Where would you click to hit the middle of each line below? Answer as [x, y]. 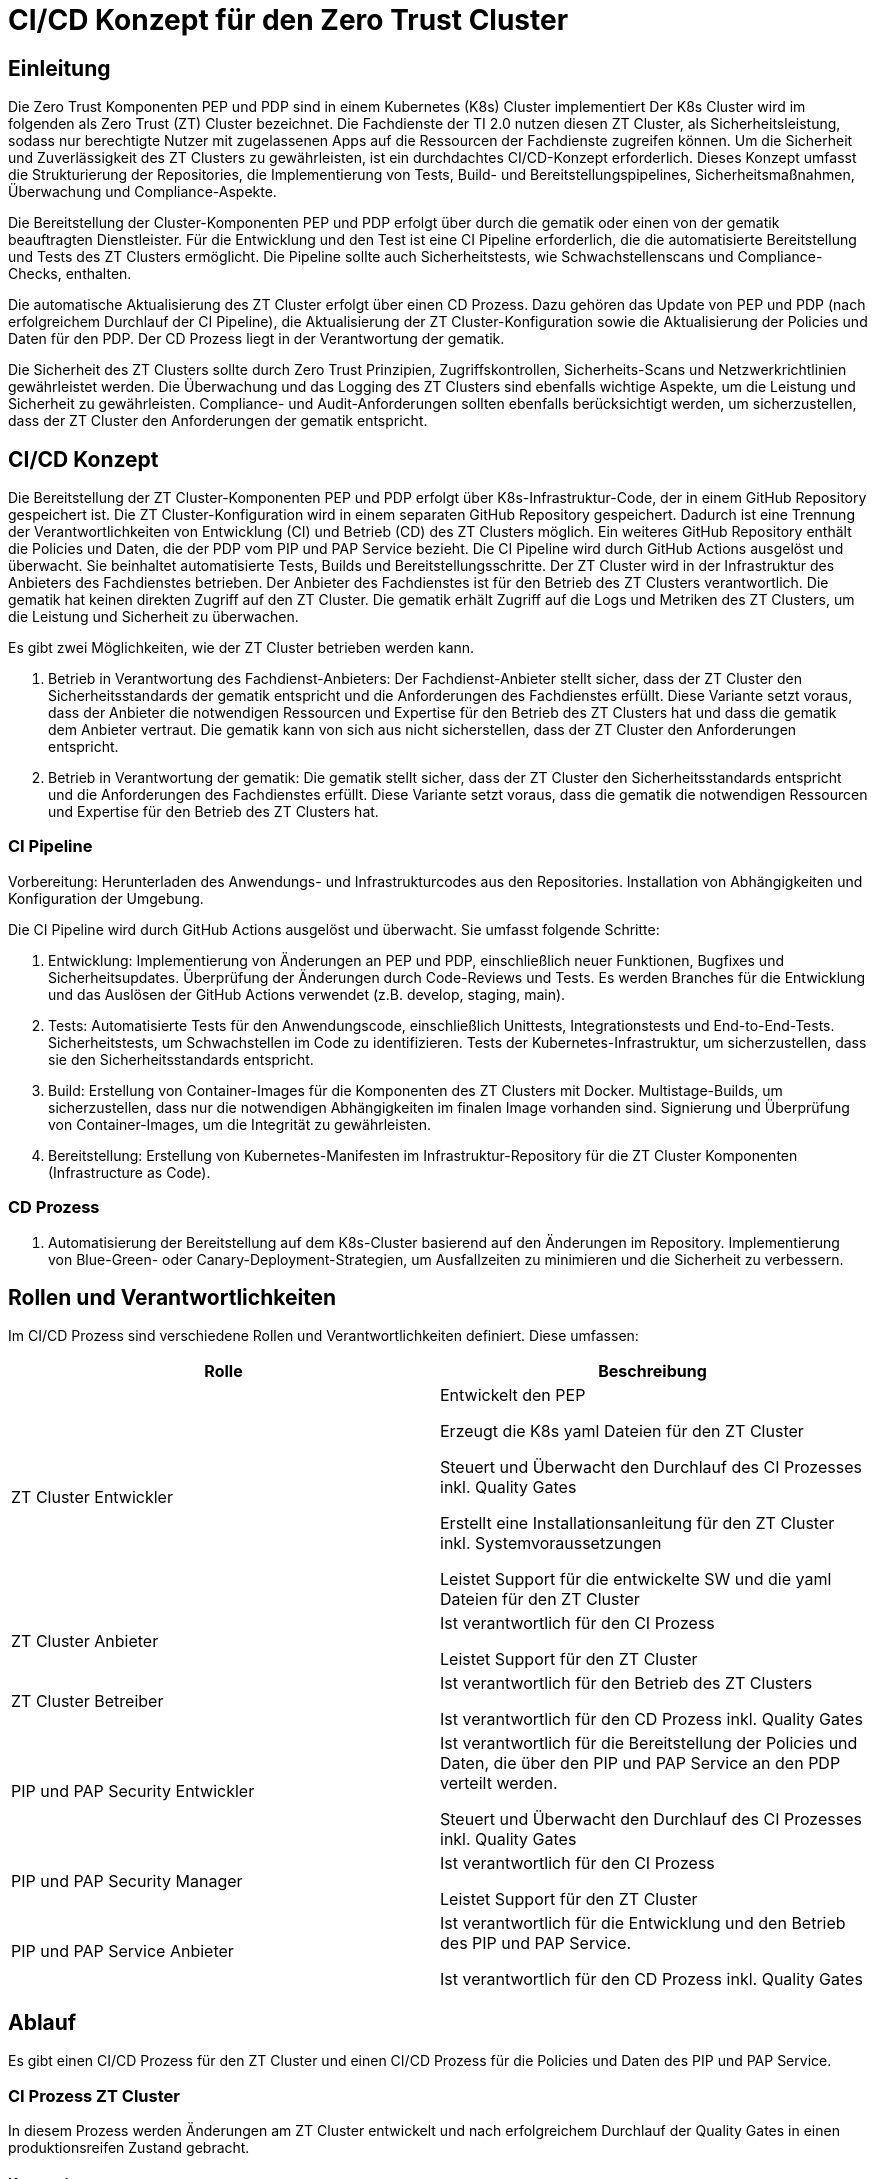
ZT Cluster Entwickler [92, 1497]
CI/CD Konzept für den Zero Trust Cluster [288, 20]
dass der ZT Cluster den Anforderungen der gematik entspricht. [218, 421]
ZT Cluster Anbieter [85, 1641]
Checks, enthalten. [70, 274]
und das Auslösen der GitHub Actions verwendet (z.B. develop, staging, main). [307, 994]
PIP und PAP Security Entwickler [133, 1791]
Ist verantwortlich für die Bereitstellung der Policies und [649, 1743]
